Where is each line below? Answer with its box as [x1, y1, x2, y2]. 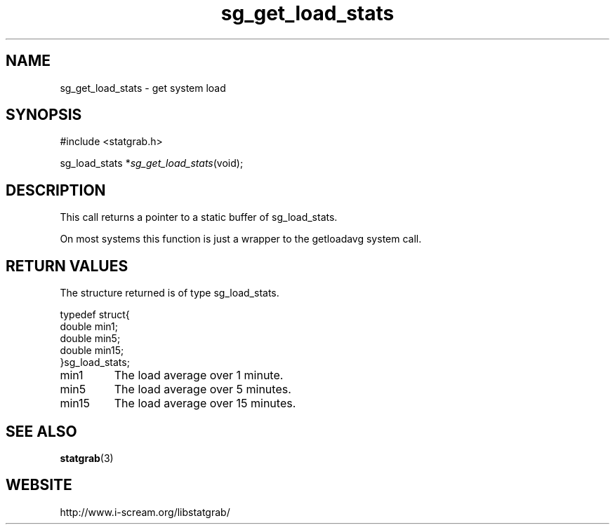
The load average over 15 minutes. [114, 396, 296, 411]
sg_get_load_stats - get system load [60, 81, 226, 94]
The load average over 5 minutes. [114, 382, 291, 397]
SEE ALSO [6, 422, 77, 440]
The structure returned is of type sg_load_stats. [60, 287, 279, 299]
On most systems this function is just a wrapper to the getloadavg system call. [60, 233, 422, 245]
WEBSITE [6, 476, 72, 494]
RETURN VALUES [6, 257, 128, 275]
